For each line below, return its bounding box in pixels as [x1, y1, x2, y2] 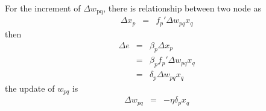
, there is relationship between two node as [103, 2, 261, 14]
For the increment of [5, 2, 81, 14]
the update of [5, 81, 55, 94]
